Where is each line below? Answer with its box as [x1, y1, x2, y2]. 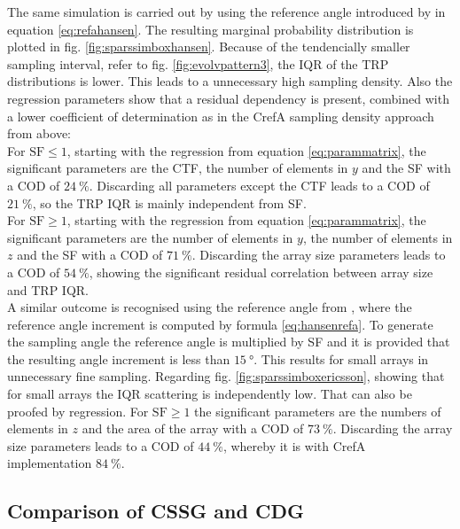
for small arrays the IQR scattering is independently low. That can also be [7, 385, 412, 403]
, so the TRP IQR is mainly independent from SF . [32, 193, 307, 212]
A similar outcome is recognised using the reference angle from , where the [7, 298, 412, 316]
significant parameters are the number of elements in [7, 228, 293, 246]
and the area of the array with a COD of [82, 419, 304, 438]
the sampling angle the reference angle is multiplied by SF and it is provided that [7, 332, 450, 351]
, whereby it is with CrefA [222, 436, 366, 455]
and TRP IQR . [7, 280, 90, 299]
